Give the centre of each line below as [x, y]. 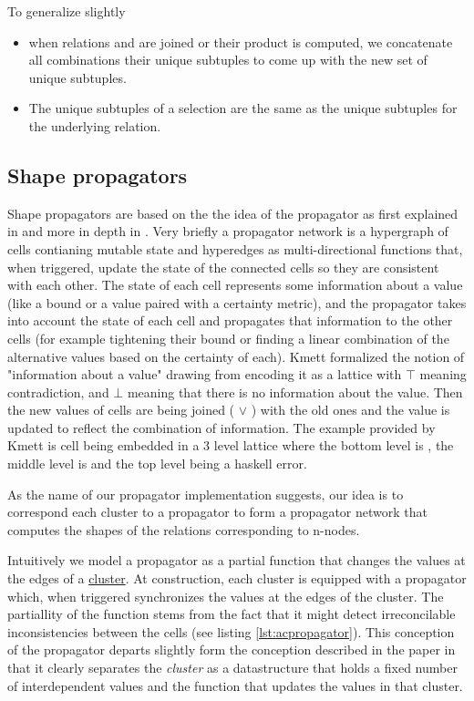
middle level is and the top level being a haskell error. [157, 464]
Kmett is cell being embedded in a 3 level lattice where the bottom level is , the [231, 445]
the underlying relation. [95, 125]
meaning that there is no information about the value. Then [295, 392]
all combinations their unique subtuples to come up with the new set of [228, 60]
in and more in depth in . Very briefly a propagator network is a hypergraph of [228, 231]
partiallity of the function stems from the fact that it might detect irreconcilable [232, 614]
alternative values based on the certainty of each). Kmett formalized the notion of [236, 356]
